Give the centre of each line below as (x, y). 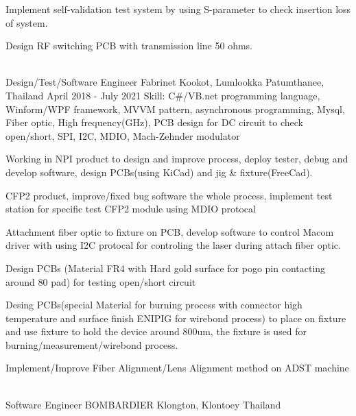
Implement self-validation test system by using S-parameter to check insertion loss (178, 9)
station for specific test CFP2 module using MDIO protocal (131, 209)
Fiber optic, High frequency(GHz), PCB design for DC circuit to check (154, 122)
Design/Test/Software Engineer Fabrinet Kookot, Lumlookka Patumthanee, (165, 82)
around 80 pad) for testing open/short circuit (101, 281)
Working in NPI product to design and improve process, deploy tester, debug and (177, 159)
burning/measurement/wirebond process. (92, 344)
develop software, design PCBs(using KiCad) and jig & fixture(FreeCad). (159, 172)
